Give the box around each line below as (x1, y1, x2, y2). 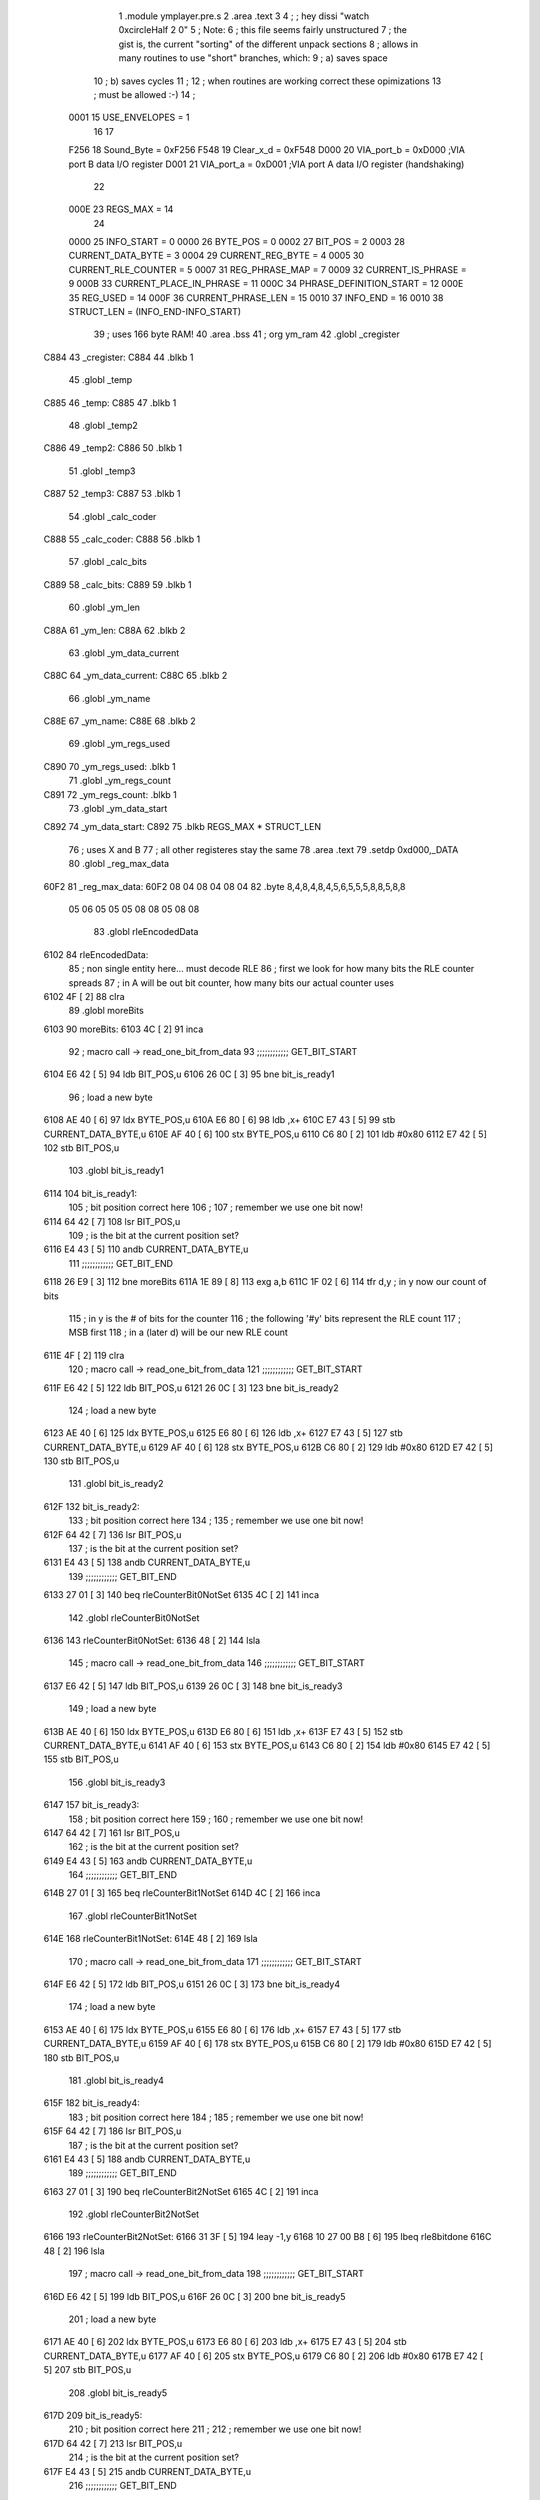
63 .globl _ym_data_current (68, 646, 180, 659)
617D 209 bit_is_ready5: (43, 2410, 143, 2421)
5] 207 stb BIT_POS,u (43, 2364, 132, 2376)
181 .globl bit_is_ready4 (68, 2074, 165, 2086)
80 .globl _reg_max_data (68, 858, 170, 870)
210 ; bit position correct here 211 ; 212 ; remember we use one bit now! (68, 2423, 362, 2435)
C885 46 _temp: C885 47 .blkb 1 (43, 396, 177, 409)
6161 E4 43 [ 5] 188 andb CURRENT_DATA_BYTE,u (43, 2153, 251, 2165)
